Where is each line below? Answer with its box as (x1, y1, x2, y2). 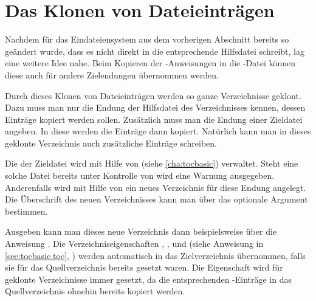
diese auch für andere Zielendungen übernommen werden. (5, 68, 219, 81)
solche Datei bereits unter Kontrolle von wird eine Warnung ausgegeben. (5, 169, 275, 182)
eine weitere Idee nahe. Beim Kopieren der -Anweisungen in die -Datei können (5, 57, 296, 69)
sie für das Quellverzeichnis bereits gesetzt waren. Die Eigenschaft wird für (5, 261, 283, 274)
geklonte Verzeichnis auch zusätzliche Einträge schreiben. (5, 136, 217, 149)
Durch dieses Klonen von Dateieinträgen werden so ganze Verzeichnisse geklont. (5, 89, 301, 102)
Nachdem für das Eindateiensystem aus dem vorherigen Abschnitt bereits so (5, 33, 289, 46)
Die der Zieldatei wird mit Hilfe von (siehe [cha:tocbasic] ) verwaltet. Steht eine (5, 157, 298, 170)
